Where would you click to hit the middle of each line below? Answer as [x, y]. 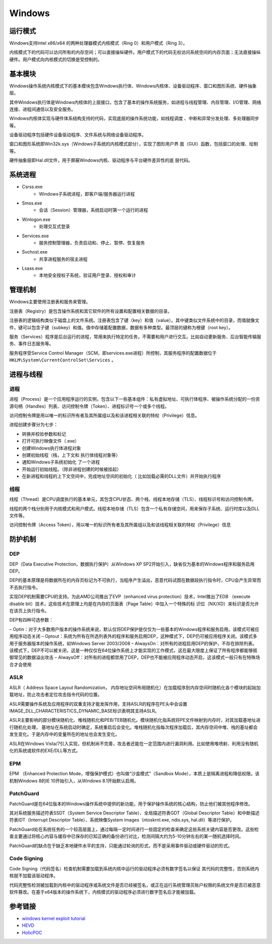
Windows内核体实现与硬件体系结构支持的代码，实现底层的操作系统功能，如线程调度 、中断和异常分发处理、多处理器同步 [134, 118]
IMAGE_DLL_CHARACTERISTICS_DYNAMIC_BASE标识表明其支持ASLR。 [84, 711]
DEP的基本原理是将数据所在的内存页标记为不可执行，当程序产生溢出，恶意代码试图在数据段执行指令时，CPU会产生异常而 [135, 580]
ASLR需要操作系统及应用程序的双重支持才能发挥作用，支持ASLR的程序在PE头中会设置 [98, 704]
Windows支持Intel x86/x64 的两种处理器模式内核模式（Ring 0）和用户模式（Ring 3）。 [98, 43]
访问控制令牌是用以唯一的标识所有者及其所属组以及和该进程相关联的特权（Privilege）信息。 [105, 415]
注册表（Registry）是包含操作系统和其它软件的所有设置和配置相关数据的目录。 [91, 311]
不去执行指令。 [25, 587]
